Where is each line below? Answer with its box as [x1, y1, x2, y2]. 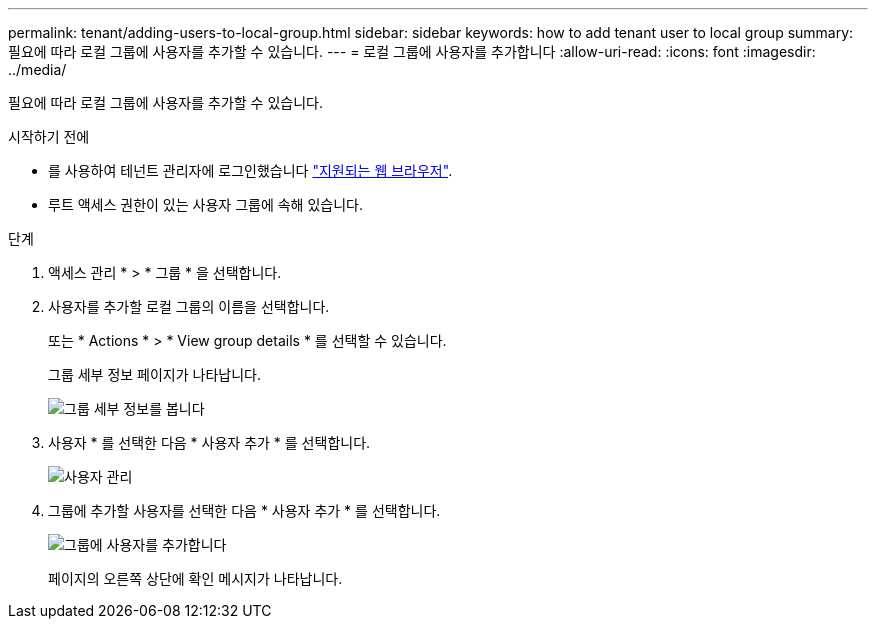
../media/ [8, 61, 67, 78]
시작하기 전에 [8, 128, 90, 145]
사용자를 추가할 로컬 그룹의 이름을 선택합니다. [48, 298, 330, 315]
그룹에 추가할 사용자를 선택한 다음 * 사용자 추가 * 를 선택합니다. [48, 502, 441, 519]
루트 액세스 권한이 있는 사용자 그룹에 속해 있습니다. [48, 196, 363, 213]
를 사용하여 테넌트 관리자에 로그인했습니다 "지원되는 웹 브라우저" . [48, 162, 453, 179]
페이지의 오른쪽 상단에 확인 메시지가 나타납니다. [48, 570, 343, 587]
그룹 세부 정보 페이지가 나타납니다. [48, 366, 261, 383]
